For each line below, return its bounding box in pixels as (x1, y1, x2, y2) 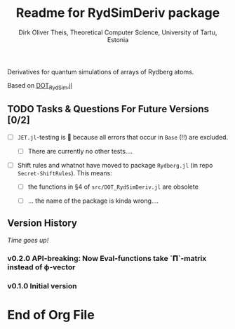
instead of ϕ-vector (7, 262, 76, 271)
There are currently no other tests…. (27, 147, 133, 155)
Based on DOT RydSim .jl (7, 81, 72, 91)
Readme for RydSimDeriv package (15, 5, 220, 21)
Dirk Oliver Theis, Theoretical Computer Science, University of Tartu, (18, 28, 217, 36)
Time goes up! (7, 236, 49, 244)
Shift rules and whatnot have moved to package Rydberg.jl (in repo (17, 161, 213, 169)
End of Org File (7, 307, 95, 323)
